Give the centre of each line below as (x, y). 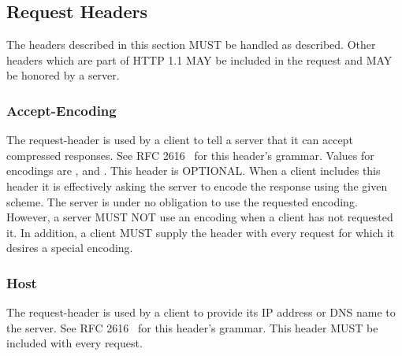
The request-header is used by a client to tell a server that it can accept (180, 140)
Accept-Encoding (61, 110)
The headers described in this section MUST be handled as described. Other (191, 44)
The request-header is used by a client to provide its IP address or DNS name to (201, 312)
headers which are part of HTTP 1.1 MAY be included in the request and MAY (199, 59)
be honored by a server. (63, 75)
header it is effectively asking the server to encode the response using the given (197, 185)
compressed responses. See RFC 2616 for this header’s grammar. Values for (190, 155)
